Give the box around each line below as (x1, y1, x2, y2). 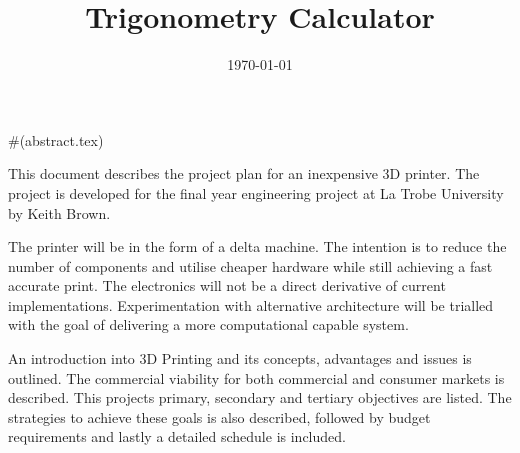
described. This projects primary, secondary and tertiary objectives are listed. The (8, 387, 512, 408)
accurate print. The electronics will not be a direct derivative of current (8, 275, 446, 296)
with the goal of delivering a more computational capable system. (8, 314, 409, 335)
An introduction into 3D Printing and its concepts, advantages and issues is (8, 348, 472, 369)
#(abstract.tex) (8, 129, 104, 150)
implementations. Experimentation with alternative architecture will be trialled (8, 294, 494, 315)
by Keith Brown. (8, 202, 111, 223)
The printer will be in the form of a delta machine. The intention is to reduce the (8, 236, 507, 257)
